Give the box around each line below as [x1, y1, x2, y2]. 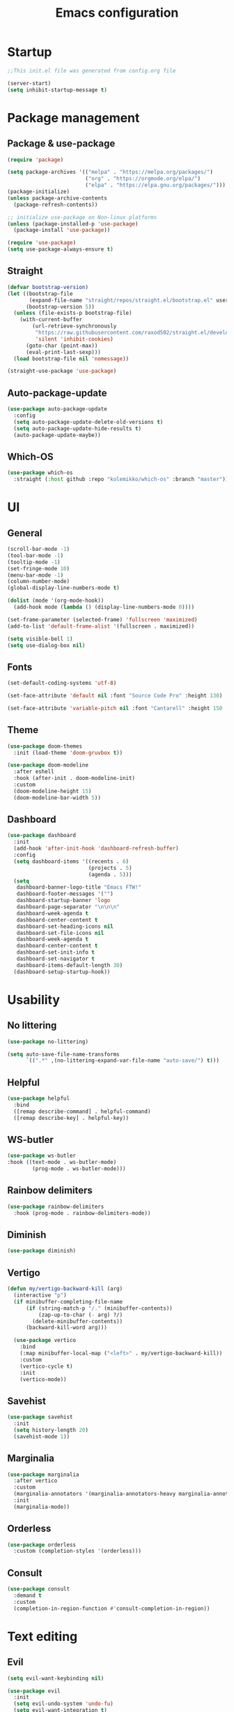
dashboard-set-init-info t [16, 949, 95, 956]
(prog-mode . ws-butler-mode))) [32, 1165, 127, 1172]
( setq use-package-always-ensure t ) [7, 246, 114, 253]
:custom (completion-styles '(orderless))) [13, 1548, 141, 1555]
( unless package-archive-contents [7, 194, 108, 202]
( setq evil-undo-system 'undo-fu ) [13, 1700, 114, 1708]
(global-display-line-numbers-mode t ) [7, 584, 120, 591]
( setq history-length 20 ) [13, 1426, 89, 1433]
